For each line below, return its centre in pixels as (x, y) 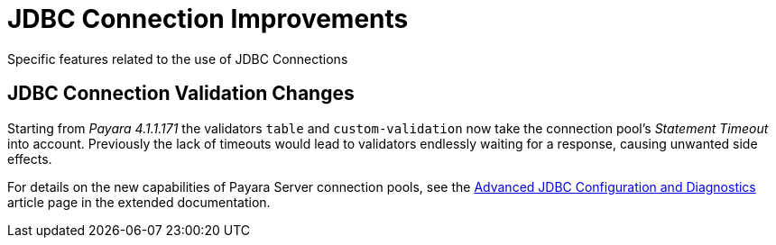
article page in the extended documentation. (139, 202)
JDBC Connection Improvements (208, 19)
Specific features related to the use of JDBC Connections (178, 59)
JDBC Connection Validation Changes (181, 94)
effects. (30, 159)
